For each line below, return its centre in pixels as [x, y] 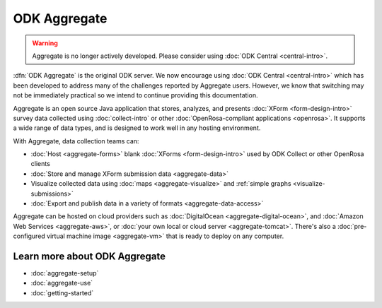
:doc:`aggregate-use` [62, 283]
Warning [45, 43]
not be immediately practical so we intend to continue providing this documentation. [135, 95]
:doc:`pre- [352, 226]
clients [41, 164]
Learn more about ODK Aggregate [89, 256]
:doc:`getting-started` [62, 292]
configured [29, 236]
